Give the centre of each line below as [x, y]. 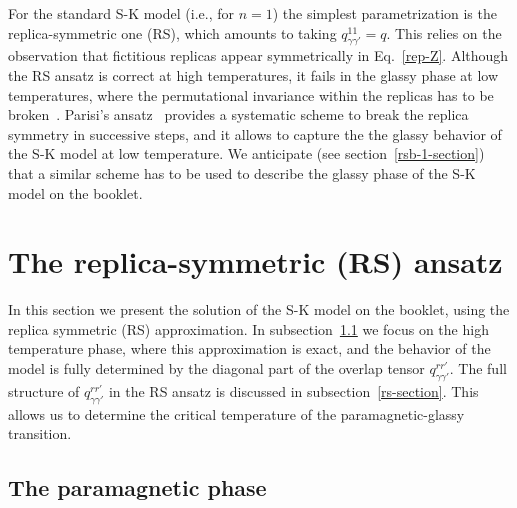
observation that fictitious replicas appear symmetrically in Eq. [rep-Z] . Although [258, 55]
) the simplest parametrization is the [384, 13]
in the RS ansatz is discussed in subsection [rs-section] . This [293, 390]
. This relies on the [444, 32]
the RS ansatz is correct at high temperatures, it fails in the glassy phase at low [253, 74]
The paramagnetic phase [137, 487]
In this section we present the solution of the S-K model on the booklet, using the [259, 309]
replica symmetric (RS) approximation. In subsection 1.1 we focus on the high [248, 328]
